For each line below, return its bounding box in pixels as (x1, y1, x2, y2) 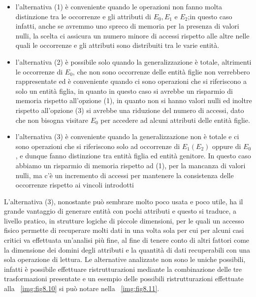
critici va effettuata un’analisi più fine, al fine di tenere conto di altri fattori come (4, 235, 250, 245)
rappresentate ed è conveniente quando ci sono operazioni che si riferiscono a (15, 76, 247, 86)
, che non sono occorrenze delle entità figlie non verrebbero (72, 66, 250, 76)
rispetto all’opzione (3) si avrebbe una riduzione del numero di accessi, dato (15, 105, 244, 115)
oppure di (212, 141, 241, 151)
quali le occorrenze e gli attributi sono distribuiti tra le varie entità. (15, 40, 220, 50)
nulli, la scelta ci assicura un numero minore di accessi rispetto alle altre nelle (15, 30, 250, 40)
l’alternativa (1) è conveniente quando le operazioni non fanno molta (15, 1, 223, 11)
